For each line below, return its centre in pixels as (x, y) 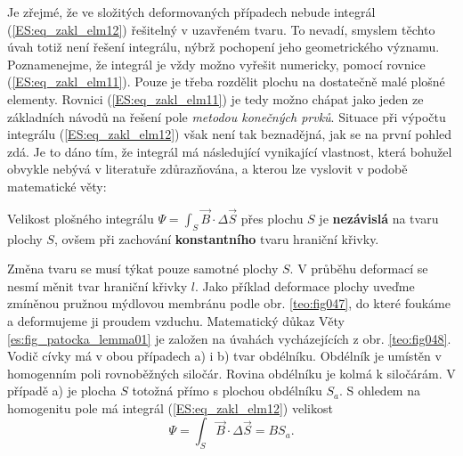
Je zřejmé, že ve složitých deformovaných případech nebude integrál (191, 12)
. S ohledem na (379, 391)
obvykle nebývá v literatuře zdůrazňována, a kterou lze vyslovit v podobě (207, 169)
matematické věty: (57, 186)
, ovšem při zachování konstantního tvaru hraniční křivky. (216, 238)
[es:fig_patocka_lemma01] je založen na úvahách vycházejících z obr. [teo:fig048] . (229, 338)
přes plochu (272, 218)
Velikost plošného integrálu (81, 218)
